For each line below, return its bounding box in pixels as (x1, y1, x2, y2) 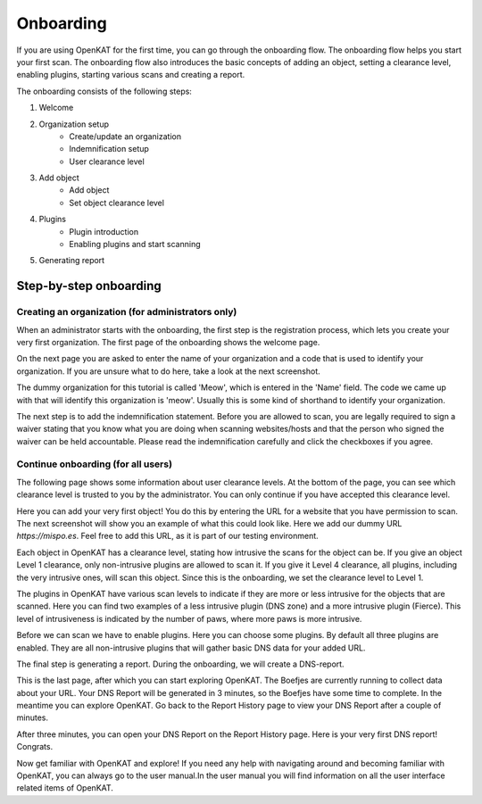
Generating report (38, 255, 105, 266)
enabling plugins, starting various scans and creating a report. (16, 70, 245, 80)
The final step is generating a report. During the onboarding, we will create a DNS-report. (16, 659, 345, 669)
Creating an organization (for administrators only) (16, 306, 237, 319)
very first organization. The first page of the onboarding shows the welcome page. (16, 336, 320, 347)
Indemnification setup (69, 144, 149, 154)
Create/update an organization (69, 130, 182, 142)
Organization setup (38, 119, 110, 129)
